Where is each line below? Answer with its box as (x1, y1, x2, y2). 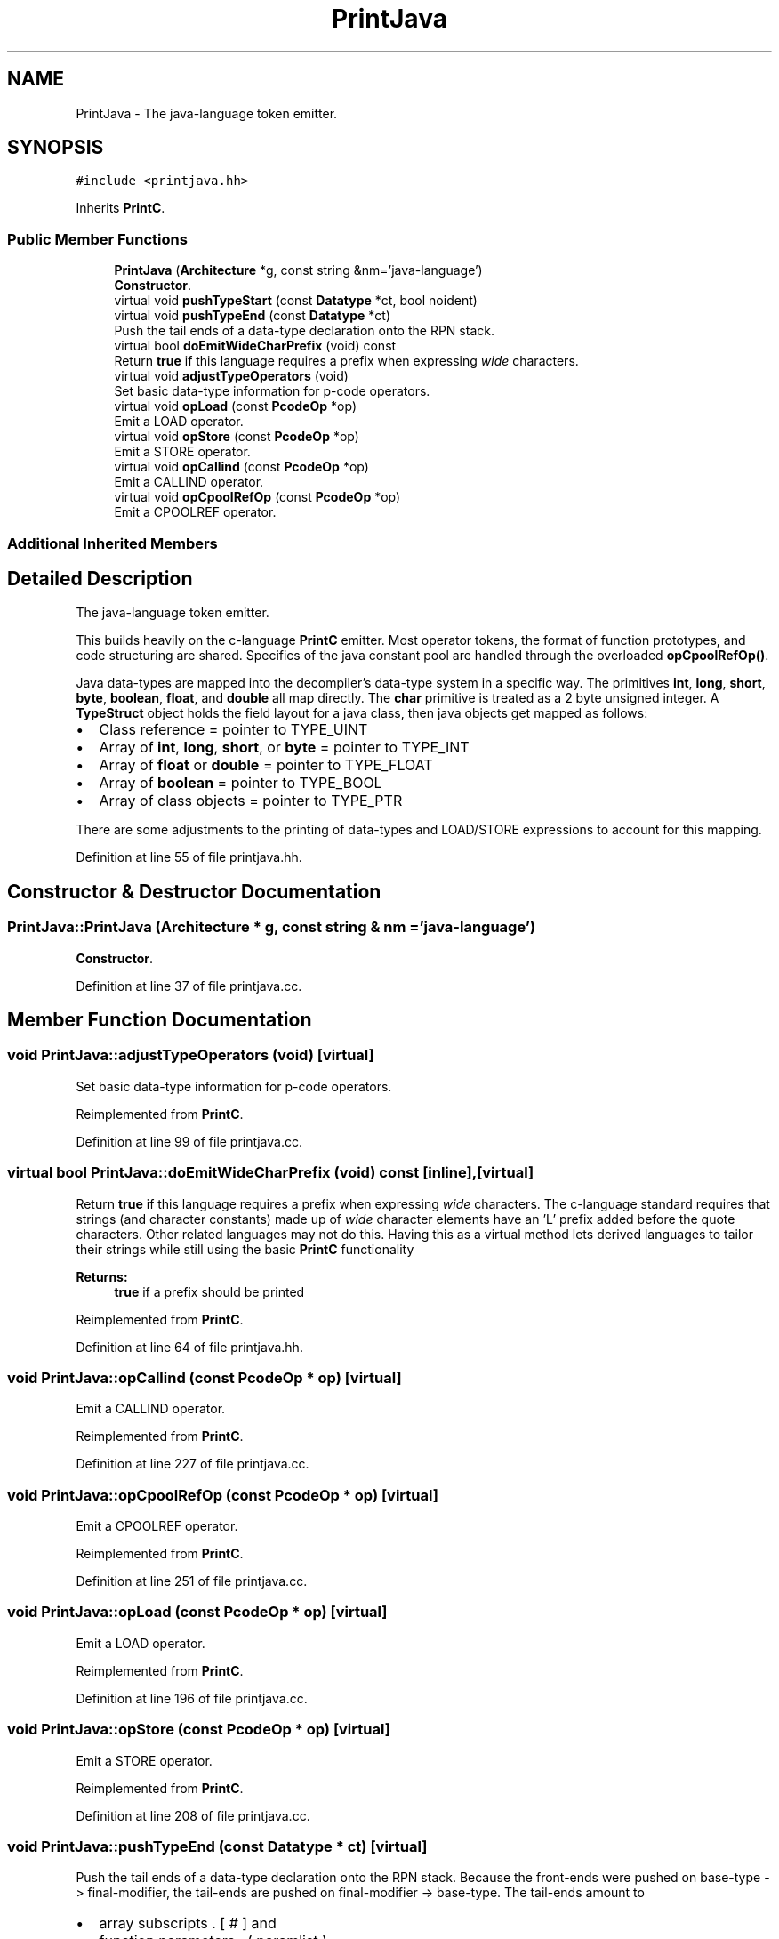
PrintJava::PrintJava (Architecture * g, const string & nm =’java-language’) (7, 918, 536, 937)
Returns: (76, 1268, 128, 1284)
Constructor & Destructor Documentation (7, 880, 381, 903)
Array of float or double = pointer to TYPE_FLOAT (99, 756, 433, 775)
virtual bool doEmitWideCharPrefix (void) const (114, 338, 397, 354)
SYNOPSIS (7, 136, 104, 159)
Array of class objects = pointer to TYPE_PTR (99, 792, 403, 810)
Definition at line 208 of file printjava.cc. (76, 1807, 310, 1823)
